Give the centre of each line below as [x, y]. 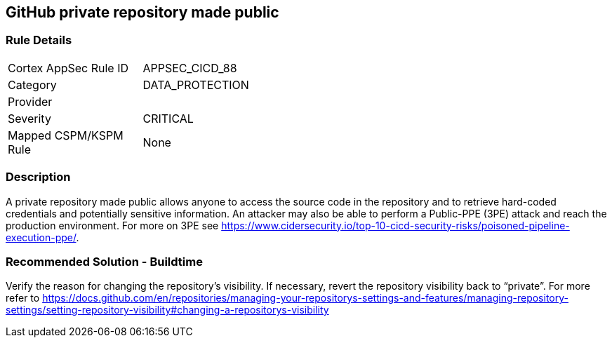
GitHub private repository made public [142, 12]
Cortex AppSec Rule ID [68, 68]
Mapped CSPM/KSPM [66, 135]
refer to [23, 298]
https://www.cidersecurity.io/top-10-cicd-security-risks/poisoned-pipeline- [395, 225]
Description [38, 177]
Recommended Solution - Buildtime [104, 261]
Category [32, 85]
